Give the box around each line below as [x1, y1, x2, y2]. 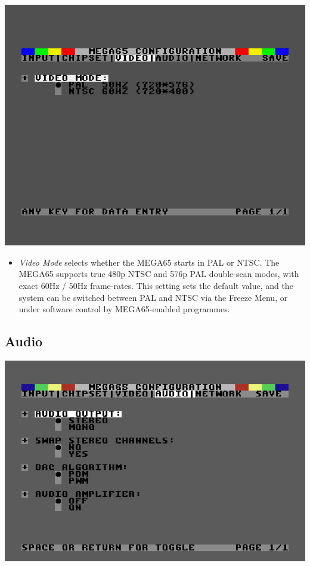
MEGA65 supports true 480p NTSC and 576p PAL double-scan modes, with [18, 267, 299, 280]
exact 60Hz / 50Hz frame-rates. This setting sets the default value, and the [18, 279, 293, 291]
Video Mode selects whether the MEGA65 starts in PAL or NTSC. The [18, 256, 280, 268]
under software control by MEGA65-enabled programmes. [18, 303, 230, 315]
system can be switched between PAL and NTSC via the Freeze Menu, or [18, 291, 288, 303]
